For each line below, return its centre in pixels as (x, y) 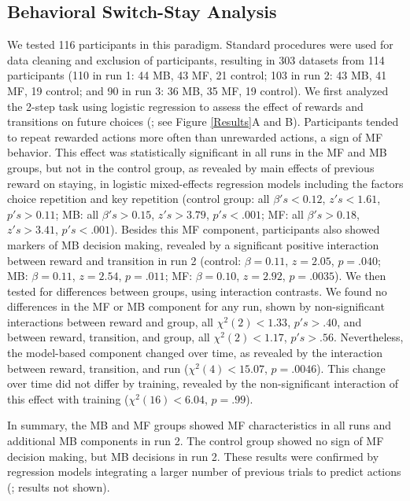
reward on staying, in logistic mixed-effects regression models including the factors (205, 183)
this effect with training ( (68, 398)
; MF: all (282, 214)
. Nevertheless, (368, 337)
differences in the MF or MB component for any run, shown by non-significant (196, 306)
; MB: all (77, 214)
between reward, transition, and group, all (109, 337)
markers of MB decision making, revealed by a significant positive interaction (193, 244)
